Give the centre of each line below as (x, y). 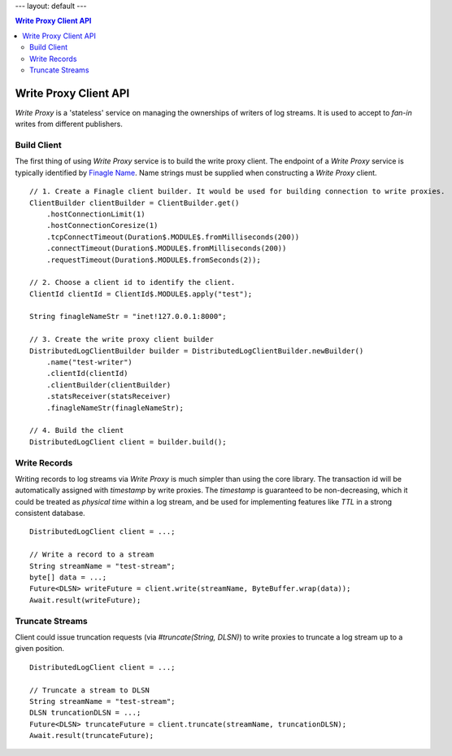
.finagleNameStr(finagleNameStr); (115, 408)
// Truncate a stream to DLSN (90, 690)
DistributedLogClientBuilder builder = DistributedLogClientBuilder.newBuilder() (197, 351)
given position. (40, 649)
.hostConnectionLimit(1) (96, 214)
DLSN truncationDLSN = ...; (85, 713)
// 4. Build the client (77, 430)
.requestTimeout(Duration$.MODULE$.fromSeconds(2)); (154, 260)
